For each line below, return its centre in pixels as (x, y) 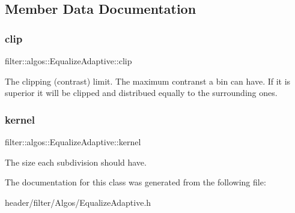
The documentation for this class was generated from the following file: (135, 182)
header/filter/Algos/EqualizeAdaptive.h (78, 202)
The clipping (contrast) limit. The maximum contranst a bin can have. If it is (148, 81)
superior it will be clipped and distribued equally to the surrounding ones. (141, 93)
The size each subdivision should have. (76, 162)
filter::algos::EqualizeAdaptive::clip (68, 61)
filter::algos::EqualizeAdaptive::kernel (73, 142)
